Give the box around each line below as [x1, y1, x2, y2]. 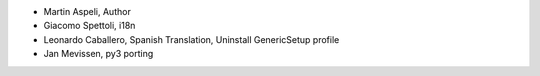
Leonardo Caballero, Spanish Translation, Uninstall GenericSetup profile [43, 33, 340, 45]
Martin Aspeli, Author [43, 6, 132, 17]
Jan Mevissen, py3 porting [43, 48, 154, 60]
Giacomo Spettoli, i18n [43, 20, 136, 32]
